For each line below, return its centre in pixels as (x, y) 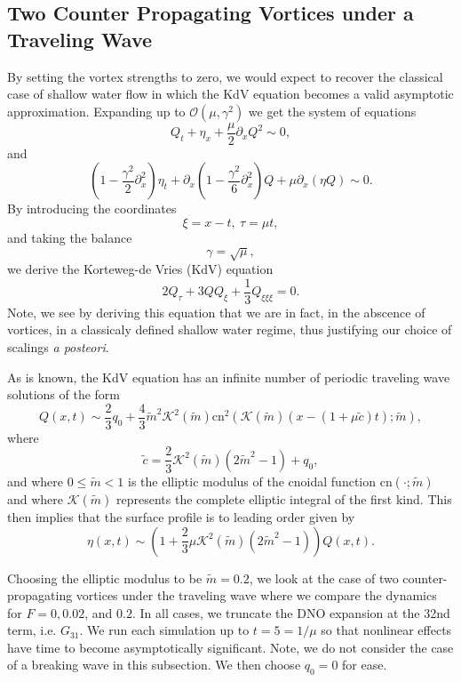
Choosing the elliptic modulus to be (105, 578)
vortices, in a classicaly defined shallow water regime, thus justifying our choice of (230, 329)
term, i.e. (32, 630)
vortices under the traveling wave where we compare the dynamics (256, 595)
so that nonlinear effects (386, 630)
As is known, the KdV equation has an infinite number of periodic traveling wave (229, 377)
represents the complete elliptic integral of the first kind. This (284, 498)
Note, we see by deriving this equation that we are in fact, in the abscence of (216, 312)
